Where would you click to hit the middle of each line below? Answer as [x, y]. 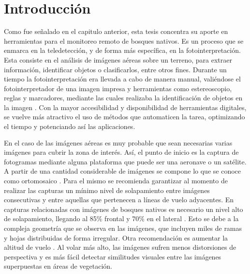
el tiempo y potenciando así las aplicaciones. [70, 126]
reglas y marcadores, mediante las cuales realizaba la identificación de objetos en [123, 98]
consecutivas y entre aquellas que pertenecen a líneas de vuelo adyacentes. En [119, 200]
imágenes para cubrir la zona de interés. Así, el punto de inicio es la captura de [121, 152]
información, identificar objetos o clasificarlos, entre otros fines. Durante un [115, 69]
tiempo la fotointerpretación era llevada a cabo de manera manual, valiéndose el [122, 79]
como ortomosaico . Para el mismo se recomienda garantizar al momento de [116, 181]
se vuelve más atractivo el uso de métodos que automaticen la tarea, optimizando [125, 117]
